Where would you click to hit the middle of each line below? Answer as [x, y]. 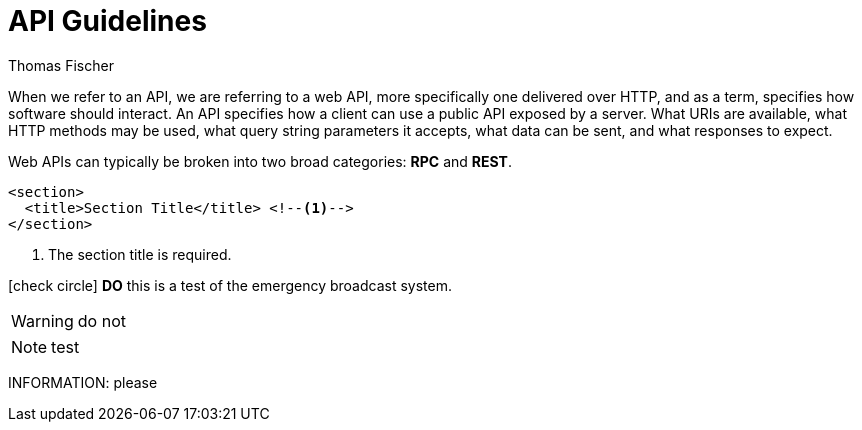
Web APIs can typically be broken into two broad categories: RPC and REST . [260, 161]
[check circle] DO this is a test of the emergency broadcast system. [230, 285]
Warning [42, 320]
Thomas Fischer [61, 65]
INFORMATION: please [83, 382]
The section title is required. [140, 254]
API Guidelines [107, 21]
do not [101, 320]
